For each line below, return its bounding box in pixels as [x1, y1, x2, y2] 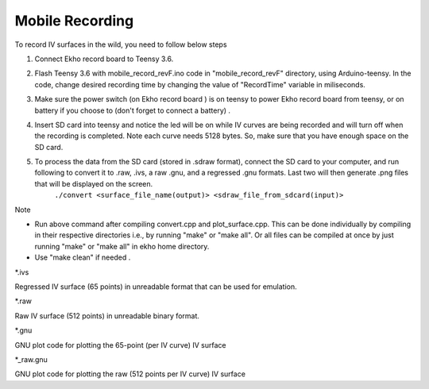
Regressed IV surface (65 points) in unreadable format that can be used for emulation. [14, 282, 297, 291]
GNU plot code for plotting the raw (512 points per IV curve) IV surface [14, 369, 246, 379]
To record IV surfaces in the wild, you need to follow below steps [14, 40, 227, 49]
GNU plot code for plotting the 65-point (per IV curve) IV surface [14, 340, 226, 349]
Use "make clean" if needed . [34, 252, 131, 262]
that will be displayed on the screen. [34, 179, 153, 188]
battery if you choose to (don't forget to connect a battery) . [34, 106, 230, 115]
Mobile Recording [14, 12, 134, 29]
